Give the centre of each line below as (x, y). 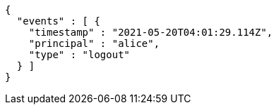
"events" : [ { (58, 21)
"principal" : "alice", (94, 43)
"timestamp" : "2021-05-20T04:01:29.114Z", (151, 32)
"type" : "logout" (79, 55)
